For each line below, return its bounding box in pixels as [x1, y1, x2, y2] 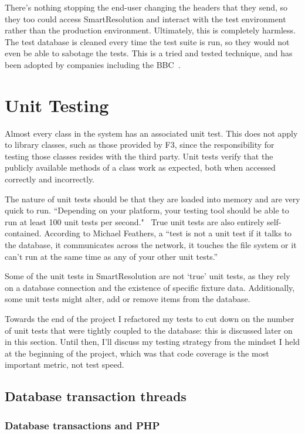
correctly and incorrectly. [5, 173, 95, 185]
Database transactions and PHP [5, 418, 160, 432]
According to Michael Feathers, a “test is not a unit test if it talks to [44, 227, 292, 239]
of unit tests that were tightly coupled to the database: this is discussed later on [5, 324, 293, 336]
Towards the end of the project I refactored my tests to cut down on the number [5, 313, 294, 324]
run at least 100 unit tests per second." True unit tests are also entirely [5, 215, 265, 228]
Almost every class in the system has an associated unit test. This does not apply [5, 127, 298, 139]
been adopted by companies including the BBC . [5, 58, 181, 70]
